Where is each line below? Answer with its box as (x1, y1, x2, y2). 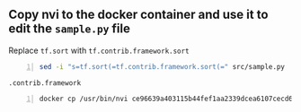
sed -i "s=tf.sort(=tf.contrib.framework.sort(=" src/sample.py (39, 62, 285, 71)
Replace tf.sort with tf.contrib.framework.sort (8, 45, 190, 56)
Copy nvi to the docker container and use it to (8, 7, 269, 22)
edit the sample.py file (8, 22, 131, 37)
